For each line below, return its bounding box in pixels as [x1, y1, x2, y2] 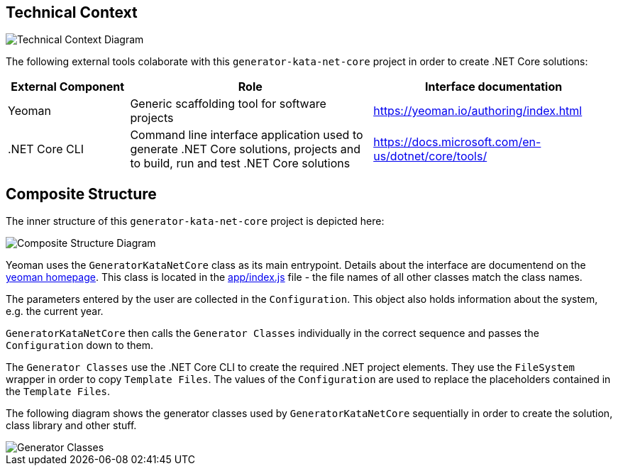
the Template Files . [6, 385, 111, 398]
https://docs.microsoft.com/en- [373, 135, 541, 150]
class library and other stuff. [6, 419, 137, 432]
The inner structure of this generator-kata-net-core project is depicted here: [6, 215, 385, 228]
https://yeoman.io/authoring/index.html [373, 104, 583, 118]
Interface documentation [425, 79, 563, 94]
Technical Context [6, 4, 138, 21]
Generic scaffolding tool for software [130, 96, 326, 111]
